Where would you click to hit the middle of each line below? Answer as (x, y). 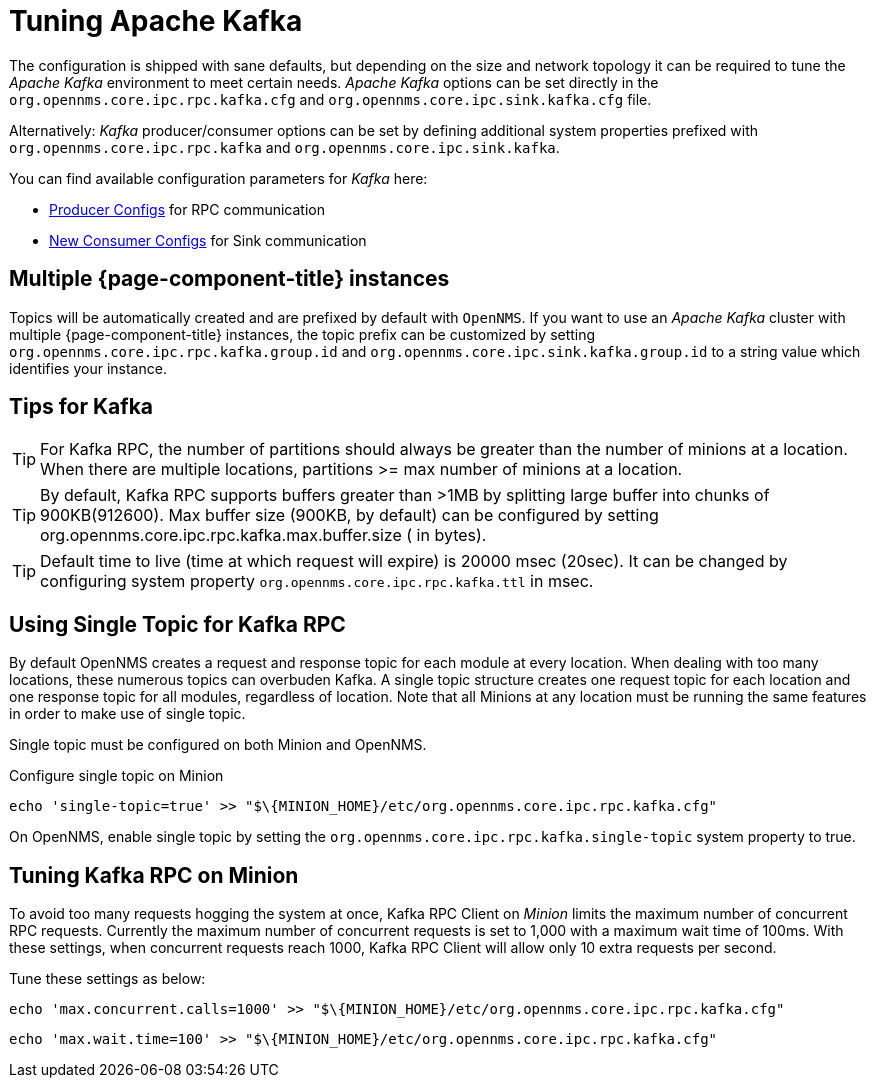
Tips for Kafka (81, 407)
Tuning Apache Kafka (156, 21)
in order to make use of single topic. (127, 714)
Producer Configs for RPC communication (187, 209)
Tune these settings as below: (107, 979)
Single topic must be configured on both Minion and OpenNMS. (218, 745)
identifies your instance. (88, 368)
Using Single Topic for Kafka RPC (177, 624)
